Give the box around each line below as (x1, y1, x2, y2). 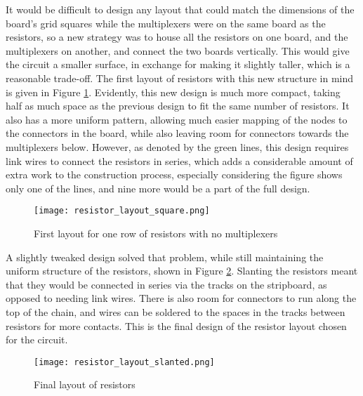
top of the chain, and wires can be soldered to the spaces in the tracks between (6, 304, 345, 319)
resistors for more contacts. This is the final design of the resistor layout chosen (6, 318, 347, 333)
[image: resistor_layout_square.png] (34, 206, 210, 216)
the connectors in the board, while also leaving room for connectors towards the (6, 126, 349, 140)
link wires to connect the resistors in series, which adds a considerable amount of (6, 153, 353, 168)
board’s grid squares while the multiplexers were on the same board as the (6, 15, 326, 30)
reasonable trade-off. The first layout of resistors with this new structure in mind (6, 70, 354, 85)
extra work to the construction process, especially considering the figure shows (6, 167, 343, 182)
